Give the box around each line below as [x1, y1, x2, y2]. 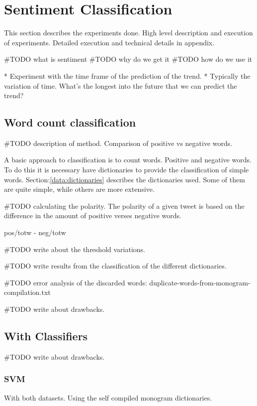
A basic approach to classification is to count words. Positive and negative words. [4, 154, 252, 165]
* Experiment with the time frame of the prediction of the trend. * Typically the [4, 70, 251, 81]
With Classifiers [4, 328, 88, 343]
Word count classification [4, 115, 136, 130]
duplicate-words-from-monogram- [149, 277, 251, 287]
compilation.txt [4, 287, 51, 297]
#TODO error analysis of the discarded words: [4, 277, 147, 287]
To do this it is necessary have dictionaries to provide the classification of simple [4, 164, 249, 175]
